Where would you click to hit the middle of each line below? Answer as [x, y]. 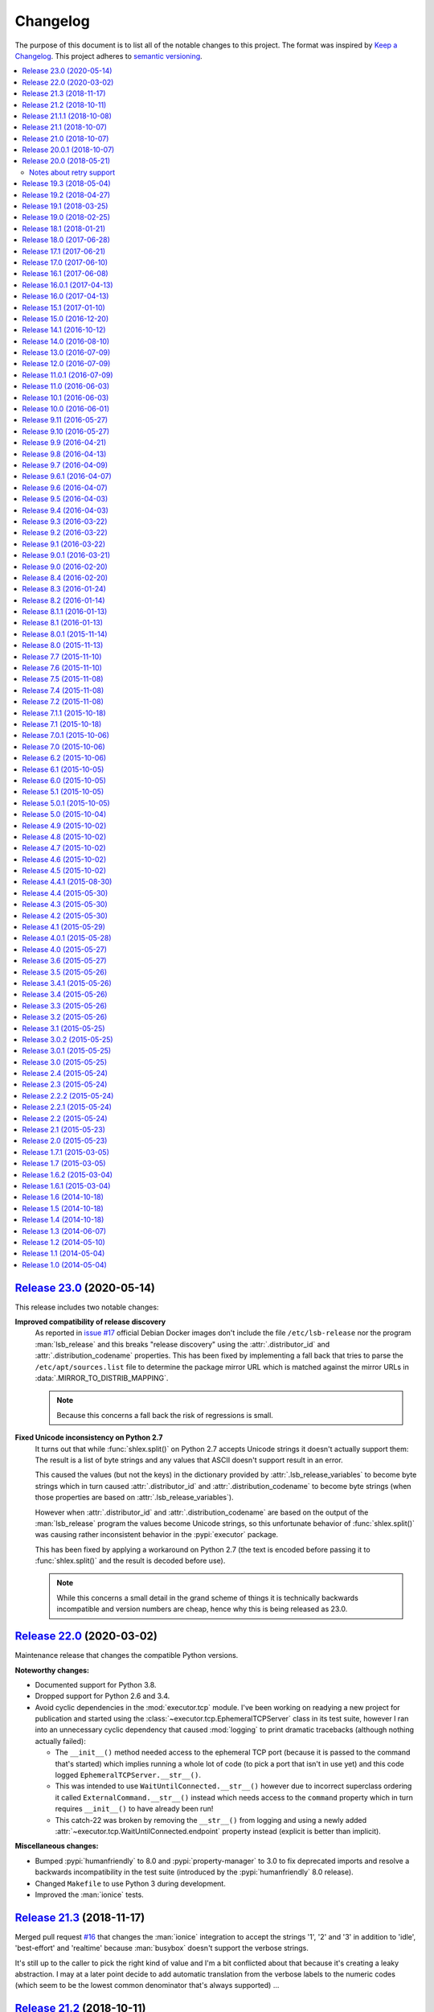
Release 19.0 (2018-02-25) [66, 217]
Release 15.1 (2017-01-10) [64, 307]
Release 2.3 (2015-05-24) [65, 1084]
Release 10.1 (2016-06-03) [66, 398]
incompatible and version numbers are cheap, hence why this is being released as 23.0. [202, 1609]
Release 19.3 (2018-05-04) [67, 183]
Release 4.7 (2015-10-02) [64, 848]
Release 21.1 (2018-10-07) [65, 127]
